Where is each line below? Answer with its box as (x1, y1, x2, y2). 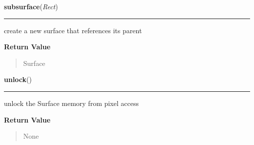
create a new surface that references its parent (4, 25, 142, 35)
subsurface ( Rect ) (4, 1, 58, 11)
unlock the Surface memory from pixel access (4, 98, 139, 108)
